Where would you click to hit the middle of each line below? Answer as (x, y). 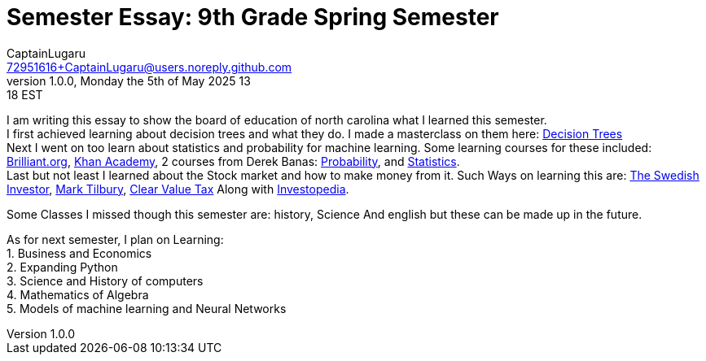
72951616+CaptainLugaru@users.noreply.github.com (149, 67)
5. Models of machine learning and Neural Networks (147, 308)
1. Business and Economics (79, 253)
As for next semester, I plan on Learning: (115, 239)
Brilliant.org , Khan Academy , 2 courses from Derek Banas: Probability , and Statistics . (233, 161)
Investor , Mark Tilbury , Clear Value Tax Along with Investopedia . (178, 189)
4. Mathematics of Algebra (78, 294)
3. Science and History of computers (105, 281)
